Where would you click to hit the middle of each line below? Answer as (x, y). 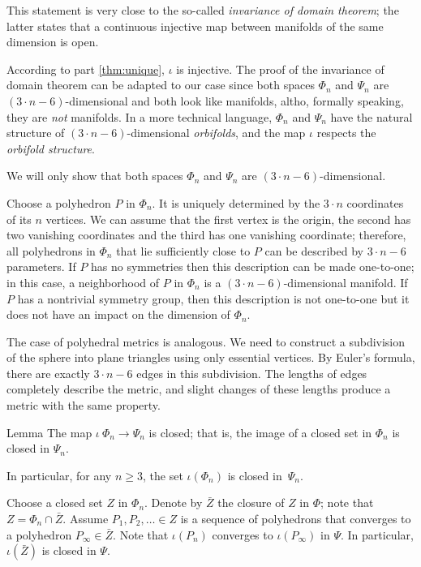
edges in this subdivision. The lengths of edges (252, 373)
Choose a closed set (55, 503)
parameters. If (41, 266)
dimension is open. (53, 42)
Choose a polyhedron (59, 202)
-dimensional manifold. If (346, 282)
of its (19, 219)
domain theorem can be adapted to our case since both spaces (161, 85)
